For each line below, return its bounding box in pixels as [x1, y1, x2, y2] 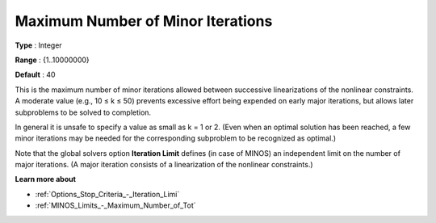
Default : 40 [15, 69, 56, 80]
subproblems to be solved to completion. [15, 107, 152, 117]
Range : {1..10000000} [15, 55, 90, 65]
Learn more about [15, 175, 77, 184]
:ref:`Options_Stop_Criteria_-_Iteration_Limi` [35, 189, 180, 199]
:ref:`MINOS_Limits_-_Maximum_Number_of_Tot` [35, 200, 197, 210]
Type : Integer [15, 40, 62, 50]
